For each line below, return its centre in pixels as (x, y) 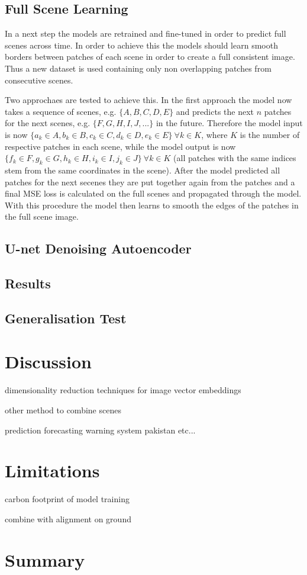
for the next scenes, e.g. (48, 123)
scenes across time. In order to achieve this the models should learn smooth (141, 45)
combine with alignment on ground (68, 518)
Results (28, 283)
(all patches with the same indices (235, 158)
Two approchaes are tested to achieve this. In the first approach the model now (148, 100)
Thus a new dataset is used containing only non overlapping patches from (138, 68)
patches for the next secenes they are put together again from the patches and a (150, 182)
